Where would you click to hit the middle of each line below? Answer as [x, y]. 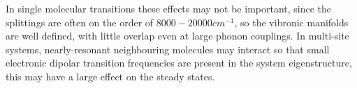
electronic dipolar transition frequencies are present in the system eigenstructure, [179, 63]
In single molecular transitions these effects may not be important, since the [169, 8]
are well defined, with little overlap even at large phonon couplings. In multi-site [177, 36]
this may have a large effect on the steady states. [110, 76]
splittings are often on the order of [80, 22]
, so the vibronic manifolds [291, 22]
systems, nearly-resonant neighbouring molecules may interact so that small [168, 49]
